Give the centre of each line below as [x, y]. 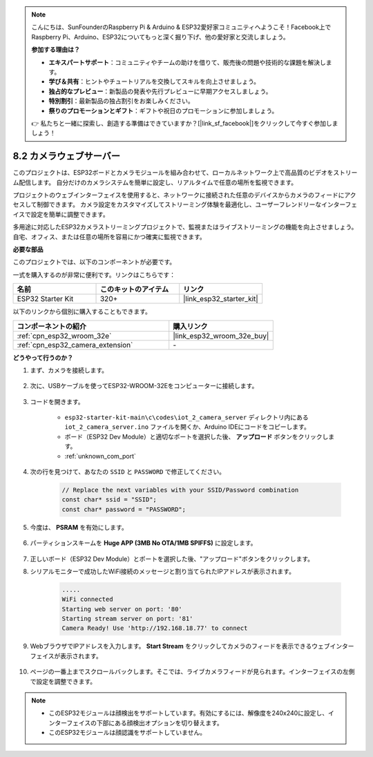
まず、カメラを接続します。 [69, 370]
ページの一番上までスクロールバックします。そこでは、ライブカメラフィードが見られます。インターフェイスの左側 [192, 672]
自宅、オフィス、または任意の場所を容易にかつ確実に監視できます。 [109, 237]
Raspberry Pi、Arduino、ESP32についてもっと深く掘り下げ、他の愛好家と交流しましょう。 [160, 37]
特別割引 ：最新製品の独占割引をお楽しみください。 [121, 101]
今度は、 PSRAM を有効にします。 [79, 527]
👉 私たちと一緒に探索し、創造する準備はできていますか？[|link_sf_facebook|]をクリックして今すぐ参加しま [185, 123]
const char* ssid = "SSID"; [109, 500]
